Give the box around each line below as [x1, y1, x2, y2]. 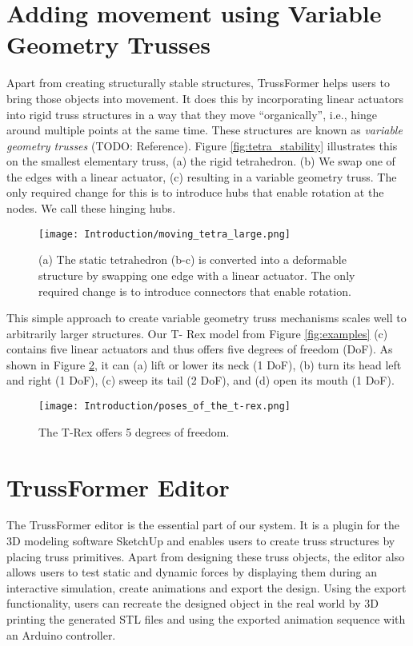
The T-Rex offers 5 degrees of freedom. [38, 423, 230, 440]
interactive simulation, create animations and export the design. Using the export [6, 579, 407, 596]
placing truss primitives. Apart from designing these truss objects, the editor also [6, 548, 405, 564]
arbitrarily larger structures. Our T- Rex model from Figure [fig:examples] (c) [6, 325, 388, 341]
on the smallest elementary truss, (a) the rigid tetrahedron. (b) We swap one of [6, 153, 395, 169]
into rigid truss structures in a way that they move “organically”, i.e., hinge [6, 106, 377, 122]
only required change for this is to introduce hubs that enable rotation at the [6, 184, 384, 201]
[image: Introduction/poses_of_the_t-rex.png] [38, 401, 291, 413]
